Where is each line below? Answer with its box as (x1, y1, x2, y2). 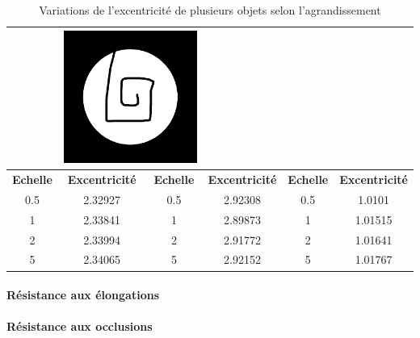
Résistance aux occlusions (6, 318, 153, 335)
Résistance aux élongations (6, 286, 159, 303)
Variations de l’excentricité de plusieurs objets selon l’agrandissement (39, 2, 381, 18)
